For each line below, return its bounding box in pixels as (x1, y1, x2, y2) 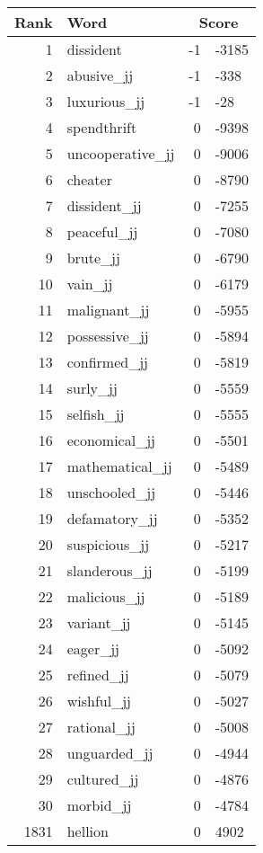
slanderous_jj (66, 560, 153, 581)
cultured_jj (66, 769, 139, 789)
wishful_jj (66, 690, 131, 711)
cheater (66, 169, 112, 190)
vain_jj (66, 273, 113, 294)
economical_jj (66, 430, 155, 450)
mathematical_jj (66, 456, 172, 476)
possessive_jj (66, 325, 149, 346)
